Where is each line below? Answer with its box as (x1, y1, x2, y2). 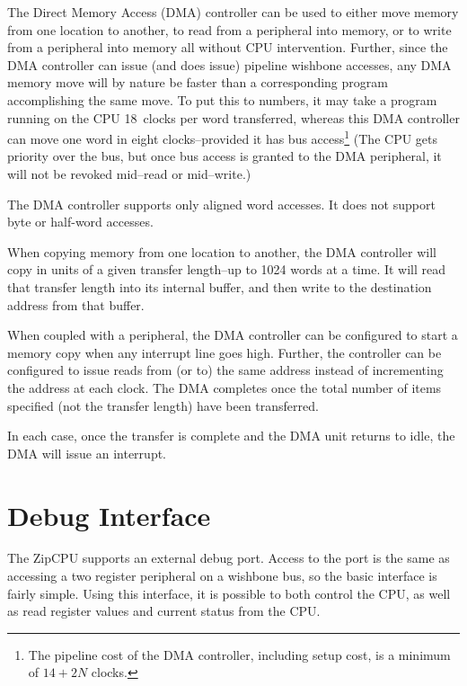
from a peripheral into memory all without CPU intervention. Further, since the (7, 38, 448, 57)
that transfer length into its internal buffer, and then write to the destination (7, 277, 432, 296)
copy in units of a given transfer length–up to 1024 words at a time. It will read (7, 260, 446, 279)
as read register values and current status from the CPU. (7, 601, 321, 620)
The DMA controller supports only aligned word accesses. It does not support (7, 194, 436, 213)
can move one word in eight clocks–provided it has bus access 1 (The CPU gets (7, 127, 438, 147)
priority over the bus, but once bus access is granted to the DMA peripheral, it (7, 147, 442, 165)
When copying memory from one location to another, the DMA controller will (7, 242, 436, 261)
